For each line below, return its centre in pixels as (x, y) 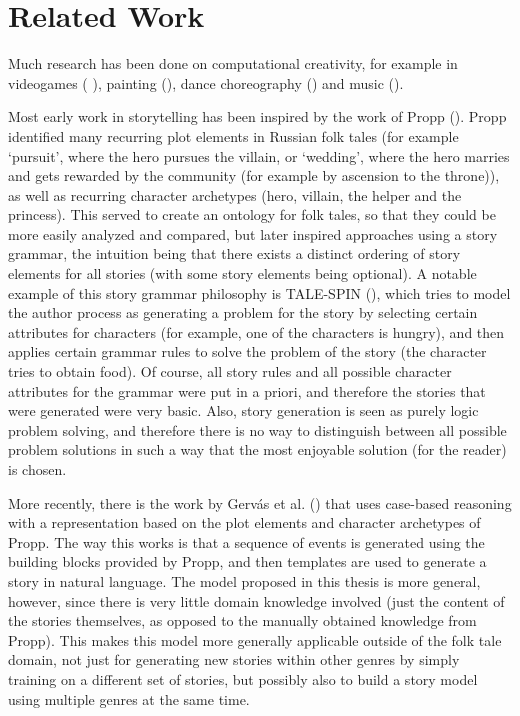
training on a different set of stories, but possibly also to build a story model (243, 678)
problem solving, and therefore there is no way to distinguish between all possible (257, 429)
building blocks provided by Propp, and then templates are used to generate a (247, 561)
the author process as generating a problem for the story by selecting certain (243, 312)
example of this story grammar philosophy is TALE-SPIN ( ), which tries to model (259, 292)
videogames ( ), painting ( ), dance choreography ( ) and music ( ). (206, 82)
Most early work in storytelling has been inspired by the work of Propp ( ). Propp (257, 116)
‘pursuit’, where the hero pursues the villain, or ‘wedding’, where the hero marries (259, 155)
